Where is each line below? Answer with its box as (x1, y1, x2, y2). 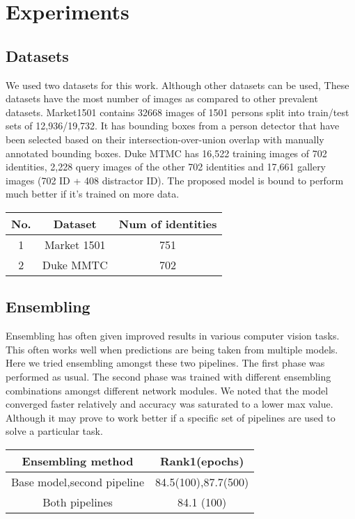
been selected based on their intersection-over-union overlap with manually (6, 131, 324, 146)
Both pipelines (42, 493, 113, 510)
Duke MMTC (42, 256, 108, 273)
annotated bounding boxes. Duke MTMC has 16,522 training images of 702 (6, 145, 327, 160)
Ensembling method (22, 452, 134, 469)
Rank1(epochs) (160, 452, 244, 469)
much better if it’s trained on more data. (6, 186, 180, 201)
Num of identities (118, 215, 217, 232)
